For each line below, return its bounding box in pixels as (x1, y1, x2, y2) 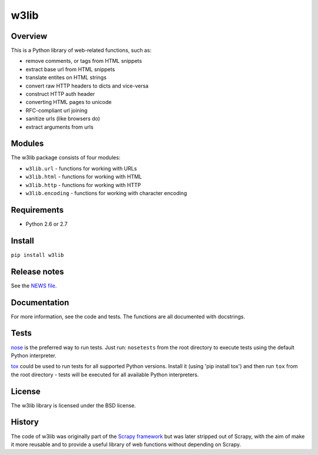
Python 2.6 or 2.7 (25, 220, 68, 227)
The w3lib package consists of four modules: (11, 154, 121, 161)
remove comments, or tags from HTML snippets (25, 58, 143, 65)
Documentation (11, 297, 69, 307)
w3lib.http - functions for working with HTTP (25, 181, 141, 188)
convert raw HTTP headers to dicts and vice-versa (25, 82, 149, 89)
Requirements (11, 205, 64, 215)
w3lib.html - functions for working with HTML (25, 173, 143, 180)
